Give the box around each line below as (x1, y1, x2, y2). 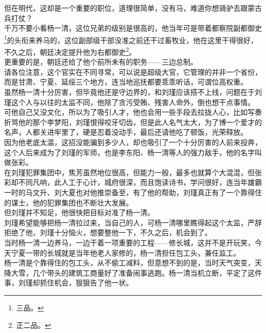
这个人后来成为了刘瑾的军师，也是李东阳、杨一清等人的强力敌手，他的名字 (4, 147, 255, 157)
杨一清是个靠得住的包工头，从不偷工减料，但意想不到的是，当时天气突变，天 (4, 257, 262, 268)
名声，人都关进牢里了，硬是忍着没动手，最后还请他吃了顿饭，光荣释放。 (4, 127, 248, 137)
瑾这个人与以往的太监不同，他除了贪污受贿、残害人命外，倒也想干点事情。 (4, 96, 255, 107)
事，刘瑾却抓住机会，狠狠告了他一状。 (4, 277, 133, 288)
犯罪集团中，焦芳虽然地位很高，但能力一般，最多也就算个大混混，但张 (25, 167, 262, 177)
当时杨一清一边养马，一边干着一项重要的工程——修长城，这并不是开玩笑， (4, 237, 255, 247)
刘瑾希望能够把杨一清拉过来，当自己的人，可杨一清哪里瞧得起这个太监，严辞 (4, 217, 262, 227)
